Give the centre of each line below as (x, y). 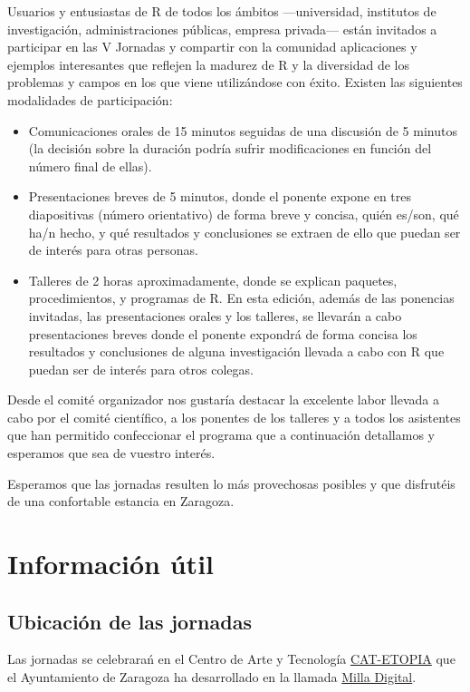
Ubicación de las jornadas (129, 621)
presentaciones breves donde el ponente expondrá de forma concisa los (223, 333)
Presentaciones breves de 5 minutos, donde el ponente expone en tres (220, 196)
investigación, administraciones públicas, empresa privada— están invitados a (222, 29)
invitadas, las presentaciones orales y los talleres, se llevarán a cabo (215, 315)
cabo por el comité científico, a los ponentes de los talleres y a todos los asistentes (234, 417)
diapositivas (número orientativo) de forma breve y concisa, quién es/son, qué (244, 214)
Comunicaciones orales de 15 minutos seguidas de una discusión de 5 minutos (243, 130)
